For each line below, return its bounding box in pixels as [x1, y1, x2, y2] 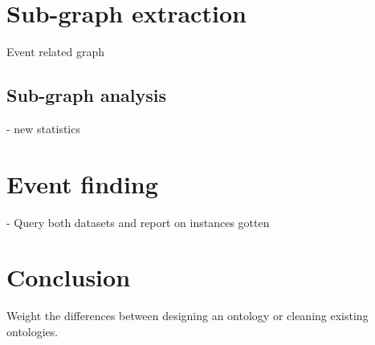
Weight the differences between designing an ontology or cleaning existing [6, 307, 369, 324]
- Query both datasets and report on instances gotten [6, 213, 270, 230]
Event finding [6, 167, 158, 200]
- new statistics [6, 120, 80, 136]
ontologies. [6, 323, 59, 339]
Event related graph [6, 43, 105, 60]
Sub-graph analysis [6, 83, 167, 108]
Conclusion [6, 261, 131, 294]
